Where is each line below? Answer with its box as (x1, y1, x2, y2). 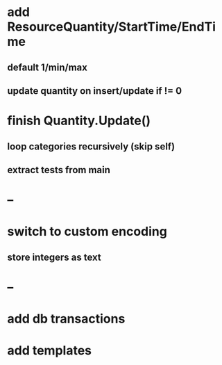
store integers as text (7, 251, 102, 263)
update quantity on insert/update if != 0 (7, 85, 182, 97)
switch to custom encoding (7, 224, 168, 240)
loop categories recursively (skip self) (7, 140, 176, 152)
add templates (7, 343, 92, 359)
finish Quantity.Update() (7, 113, 151, 129)
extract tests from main (7, 164, 111, 176)
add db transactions (7, 311, 126, 327)
